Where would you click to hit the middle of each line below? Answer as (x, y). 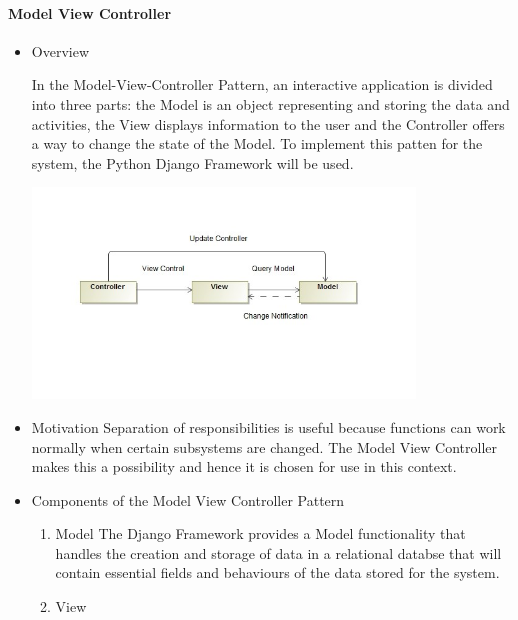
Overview (60, 50)
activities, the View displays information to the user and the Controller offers (268, 123)
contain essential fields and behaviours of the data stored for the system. (277, 572)
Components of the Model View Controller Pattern (188, 499)
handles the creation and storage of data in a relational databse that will (278, 552)
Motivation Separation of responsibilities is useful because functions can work (268, 426)
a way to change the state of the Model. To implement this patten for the (257, 143)
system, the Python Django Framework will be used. (192, 162)
